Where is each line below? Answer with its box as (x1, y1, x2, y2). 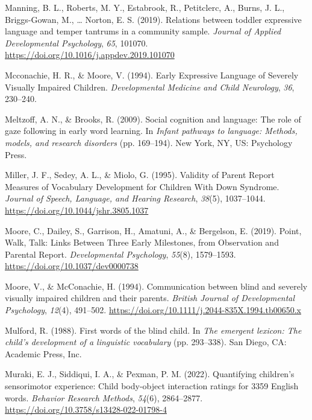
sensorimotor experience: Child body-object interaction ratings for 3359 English (5, 380, 299, 392)
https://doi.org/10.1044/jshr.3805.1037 (5, 203, 149, 216)
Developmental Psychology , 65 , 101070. (5, 36, 148, 49)
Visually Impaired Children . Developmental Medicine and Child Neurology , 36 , (5, 80, 295, 93)
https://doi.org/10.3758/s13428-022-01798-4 (5, 403, 167, 416)
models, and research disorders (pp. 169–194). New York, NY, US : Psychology (5, 136, 293, 148)
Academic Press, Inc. (5, 347, 82, 360)
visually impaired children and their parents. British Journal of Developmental (5, 291, 295, 304)
